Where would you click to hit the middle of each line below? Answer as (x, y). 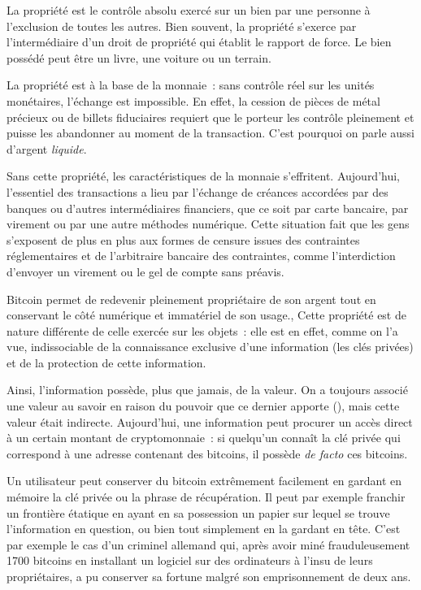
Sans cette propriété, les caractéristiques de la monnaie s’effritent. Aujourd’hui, (204, 176)
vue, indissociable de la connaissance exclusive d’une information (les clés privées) (210, 347)
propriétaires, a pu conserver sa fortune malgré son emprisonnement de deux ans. (209, 576)
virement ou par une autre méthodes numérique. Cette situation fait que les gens (208, 224)
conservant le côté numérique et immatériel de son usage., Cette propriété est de (206, 315)
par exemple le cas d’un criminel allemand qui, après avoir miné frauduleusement (208, 544)
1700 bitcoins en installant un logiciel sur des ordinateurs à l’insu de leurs (190, 560)
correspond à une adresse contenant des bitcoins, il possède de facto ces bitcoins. (207, 453)
